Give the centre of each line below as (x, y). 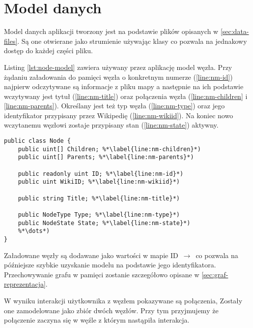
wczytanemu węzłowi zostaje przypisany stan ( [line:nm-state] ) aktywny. (111, 125)
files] (11, 41)
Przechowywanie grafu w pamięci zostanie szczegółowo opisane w (102, 274)
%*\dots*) (34, 231)
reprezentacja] (25, 284)
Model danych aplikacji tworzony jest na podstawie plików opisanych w (111, 31)
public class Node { (38, 141)
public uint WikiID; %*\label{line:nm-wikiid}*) (99, 182)
